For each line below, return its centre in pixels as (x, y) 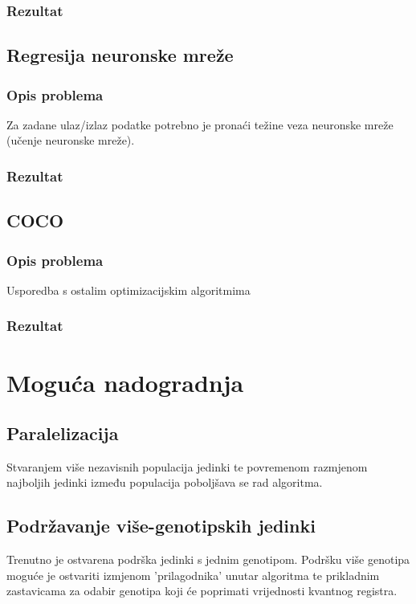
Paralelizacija (63, 433)
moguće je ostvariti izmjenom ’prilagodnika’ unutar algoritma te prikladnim (193, 575)
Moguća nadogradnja (125, 382)
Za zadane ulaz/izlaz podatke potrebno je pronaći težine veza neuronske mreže (200, 124)
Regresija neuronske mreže (120, 55)
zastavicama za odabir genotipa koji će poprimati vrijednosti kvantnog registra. (202, 591)
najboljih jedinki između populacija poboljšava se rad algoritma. (165, 482)
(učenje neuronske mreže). (71, 140)
